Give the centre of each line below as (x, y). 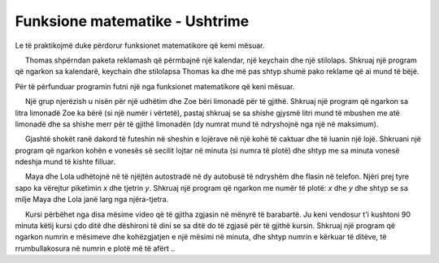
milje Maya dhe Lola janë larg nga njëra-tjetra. (92, 200)
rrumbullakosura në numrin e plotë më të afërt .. (95, 248)
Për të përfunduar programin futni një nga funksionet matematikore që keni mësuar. (155, 86)
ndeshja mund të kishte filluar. (65, 162)
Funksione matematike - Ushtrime (132, 21)
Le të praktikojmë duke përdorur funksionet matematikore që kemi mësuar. (140, 45)
